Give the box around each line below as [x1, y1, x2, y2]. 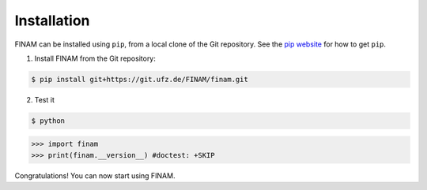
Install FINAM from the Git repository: [34, 54, 156, 63]
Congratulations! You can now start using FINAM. [14, 170, 176, 181]
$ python [31, 116, 66, 125]
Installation [14, 12, 90, 29]
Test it [34, 95, 55, 104]
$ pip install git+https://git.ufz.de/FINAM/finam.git [31, 75, 248, 84]
